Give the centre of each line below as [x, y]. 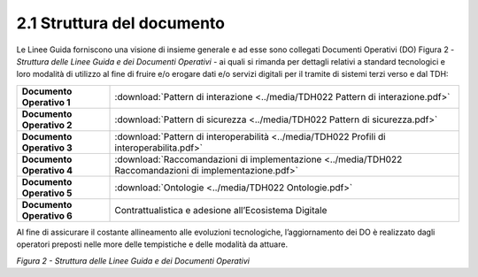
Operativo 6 [47, 215]
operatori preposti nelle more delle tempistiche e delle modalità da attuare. [152, 244]
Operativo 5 [47, 193]
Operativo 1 [46, 102]
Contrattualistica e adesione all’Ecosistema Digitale [221, 210]
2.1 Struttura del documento [121, 23]
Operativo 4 [47, 170]
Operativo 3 [47, 148]
